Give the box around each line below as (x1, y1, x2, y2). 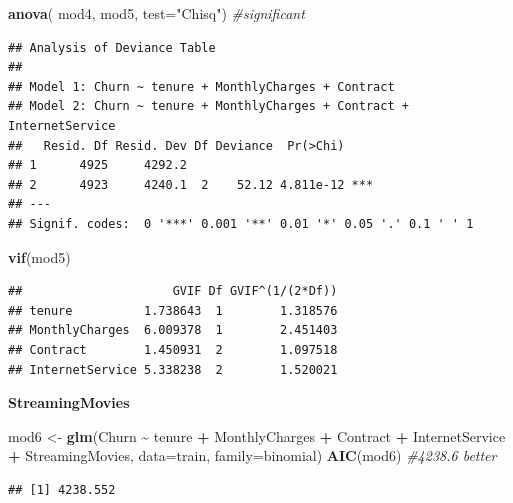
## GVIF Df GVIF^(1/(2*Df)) (8, 284, 338, 299)
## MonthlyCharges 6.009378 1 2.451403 (8, 323, 338, 338)
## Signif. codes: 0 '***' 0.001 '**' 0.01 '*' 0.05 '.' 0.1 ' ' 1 (8, 216, 474, 231)
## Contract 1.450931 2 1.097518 (8, 342, 338, 357)
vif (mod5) (8, 246, 71, 267)
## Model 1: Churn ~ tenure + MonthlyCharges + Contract (8, 79, 395, 94)
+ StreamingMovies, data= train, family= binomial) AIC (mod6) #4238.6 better (8, 445, 497, 466)
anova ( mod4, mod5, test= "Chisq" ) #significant (8, 3, 305, 23)
